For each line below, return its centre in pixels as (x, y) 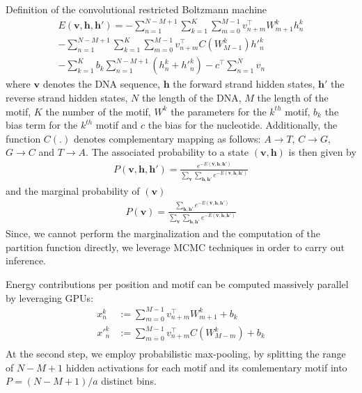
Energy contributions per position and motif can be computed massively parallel (177, 283)
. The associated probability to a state (167, 152)
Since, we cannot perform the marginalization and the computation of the (163, 233)
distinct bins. (129, 381)
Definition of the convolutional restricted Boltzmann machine (136, 9)
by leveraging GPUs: (50, 297)
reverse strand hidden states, (67, 98)
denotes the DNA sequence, (101, 84)
